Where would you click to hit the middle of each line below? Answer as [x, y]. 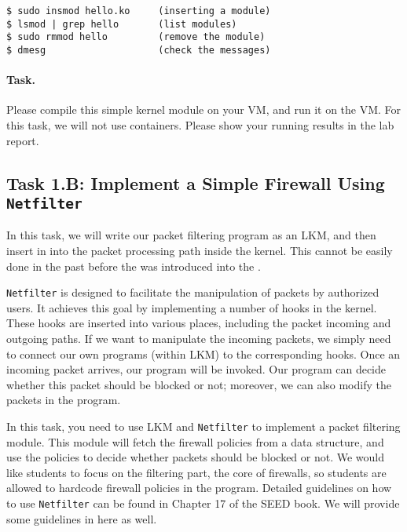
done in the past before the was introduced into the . [134, 266]
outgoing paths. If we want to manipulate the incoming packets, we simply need [199, 338]
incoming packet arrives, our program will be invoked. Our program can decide [196, 369]
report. [23, 140]
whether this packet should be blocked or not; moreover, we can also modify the [199, 384]
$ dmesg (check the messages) [139, 50]
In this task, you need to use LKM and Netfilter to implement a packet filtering [203, 426]
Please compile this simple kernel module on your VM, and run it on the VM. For [204, 109]
